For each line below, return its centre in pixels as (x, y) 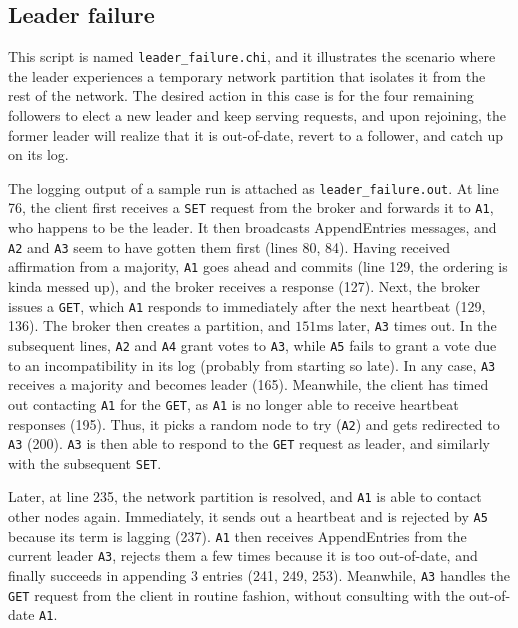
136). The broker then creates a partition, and (149, 325)
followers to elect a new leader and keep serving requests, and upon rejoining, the (257, 115)
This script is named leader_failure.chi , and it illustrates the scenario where (252, 56)
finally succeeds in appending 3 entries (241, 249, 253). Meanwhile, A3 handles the (259, 575)
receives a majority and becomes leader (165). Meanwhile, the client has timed (248, 384)
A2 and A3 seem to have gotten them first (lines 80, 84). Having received (229, 246)
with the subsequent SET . (85, 462)
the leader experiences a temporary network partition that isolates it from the (247, 75)
